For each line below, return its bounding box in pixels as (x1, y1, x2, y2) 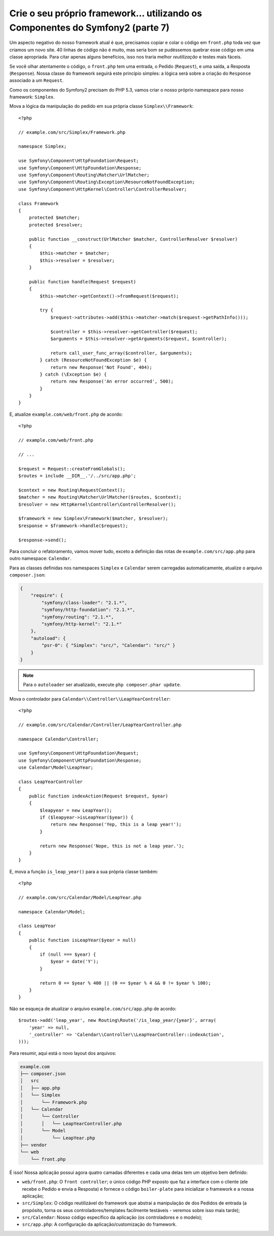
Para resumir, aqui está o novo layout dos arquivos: (9, 1050, 117, 1056)
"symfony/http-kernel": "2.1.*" (41, 621, 122, 627)
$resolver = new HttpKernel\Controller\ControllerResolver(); (18, 501, 177, 507)
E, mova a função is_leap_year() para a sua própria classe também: (9, 868, 158, 875)
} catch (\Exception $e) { (40, 371, 107, 377)
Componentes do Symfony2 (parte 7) (9, 22, 170, 33)
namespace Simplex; (18, 143, 67, 150)
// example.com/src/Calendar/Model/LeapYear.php (18, 895, 142, 900)
